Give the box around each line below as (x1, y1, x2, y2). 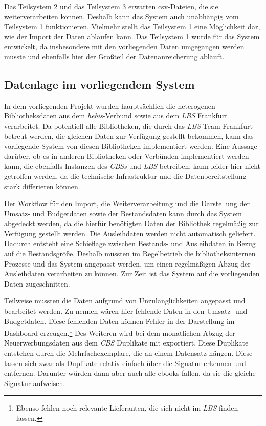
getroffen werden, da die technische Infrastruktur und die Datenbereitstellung (4, 170, 247, 181)
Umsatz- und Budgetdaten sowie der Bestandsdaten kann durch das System (4, 208, 242, 218)
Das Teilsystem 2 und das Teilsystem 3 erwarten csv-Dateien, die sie (4, 1, 218, 11)
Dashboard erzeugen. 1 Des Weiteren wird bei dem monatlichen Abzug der (4, 326, 235, 338)
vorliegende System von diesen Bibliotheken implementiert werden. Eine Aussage (4, 140, 257, 151)
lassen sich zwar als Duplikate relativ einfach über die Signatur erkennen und (4, 357, 246, 368)
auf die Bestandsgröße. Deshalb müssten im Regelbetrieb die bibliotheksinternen (4, 248, 256, 259)
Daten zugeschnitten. (4, 278, 70, 289)
